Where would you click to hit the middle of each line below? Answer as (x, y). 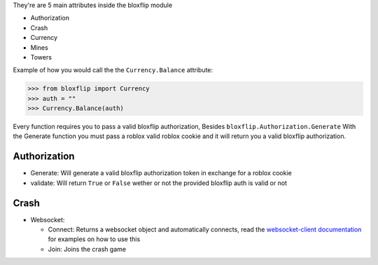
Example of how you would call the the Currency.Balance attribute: (113, 70)
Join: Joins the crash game (87, 249)
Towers (41, 57)
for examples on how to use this (94, 239)
